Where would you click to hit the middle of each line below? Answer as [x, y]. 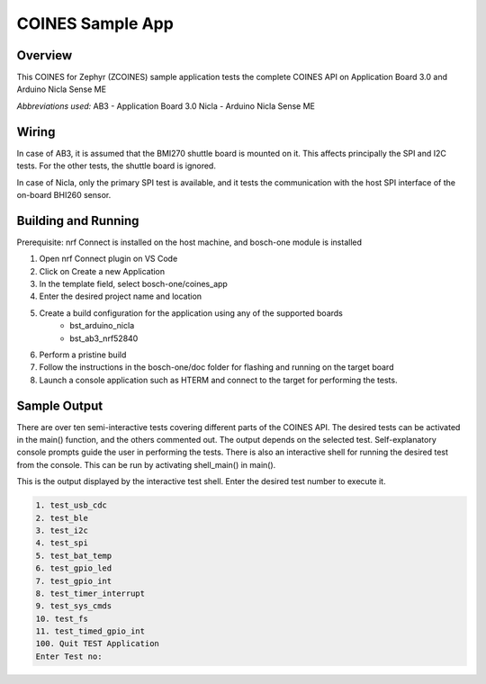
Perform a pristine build [83, 355]
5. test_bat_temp [74, 555]
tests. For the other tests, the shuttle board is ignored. [116, 166]
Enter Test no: [69, 656]
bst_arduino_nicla [102, 326]
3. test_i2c [62, 530]
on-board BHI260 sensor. [64, 194]
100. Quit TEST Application [97, 644]
